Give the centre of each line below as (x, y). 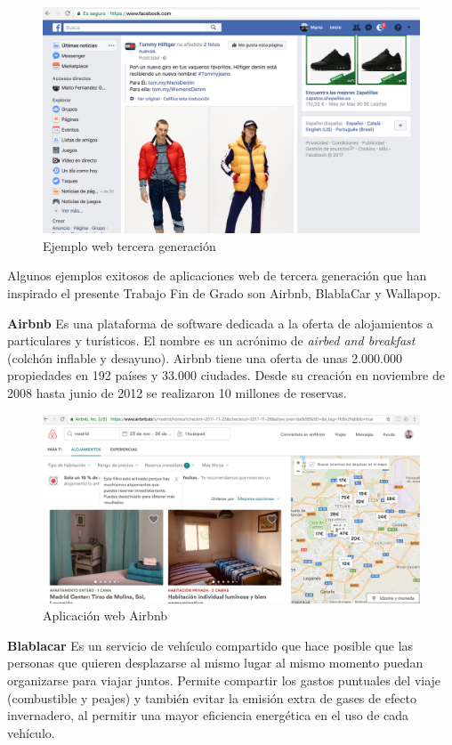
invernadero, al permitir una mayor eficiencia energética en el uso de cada (208, 715)
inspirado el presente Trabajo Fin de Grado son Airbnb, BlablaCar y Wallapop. (224, 293)
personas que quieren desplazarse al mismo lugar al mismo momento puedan (215, 663)
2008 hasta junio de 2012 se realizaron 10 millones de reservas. (177, 392)
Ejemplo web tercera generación (129, 245)
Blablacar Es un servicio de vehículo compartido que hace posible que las (210, 645)
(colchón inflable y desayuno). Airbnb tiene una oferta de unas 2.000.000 (205, 357)
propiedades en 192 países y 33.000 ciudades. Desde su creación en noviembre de (226, 375)
